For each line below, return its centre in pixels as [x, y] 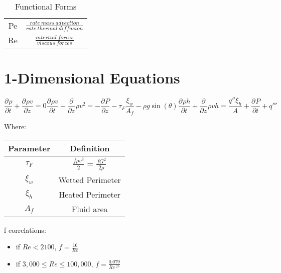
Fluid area [90, 209]
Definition [90, 148]
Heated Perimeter [90, 194]
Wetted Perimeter [90, 179]
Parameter [29, 148]
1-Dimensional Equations [92, 78]
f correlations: [25, 230]
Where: [15, 126]
